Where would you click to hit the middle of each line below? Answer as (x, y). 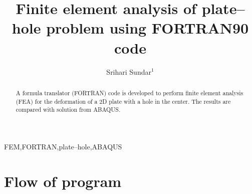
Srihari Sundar (129, 71)
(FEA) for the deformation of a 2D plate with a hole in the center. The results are (123, 101)
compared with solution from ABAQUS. (68, 110)
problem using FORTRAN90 (148, 28)
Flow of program (63, 181)
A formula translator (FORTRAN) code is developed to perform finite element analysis (130, 92)
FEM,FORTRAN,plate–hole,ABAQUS (63, 146)
